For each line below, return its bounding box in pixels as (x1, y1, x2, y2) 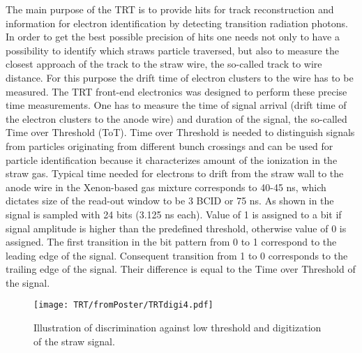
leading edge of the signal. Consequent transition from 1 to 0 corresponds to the (6, 248, 348, 262)
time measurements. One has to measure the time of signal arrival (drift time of (6, 98, 347, 112)
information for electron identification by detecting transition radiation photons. (6, 15, 348, 30)
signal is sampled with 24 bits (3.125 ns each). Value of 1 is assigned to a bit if (6, 206, 342, 221)
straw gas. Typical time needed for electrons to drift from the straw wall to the (6, 166, 344, 181)
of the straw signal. (33, 333, 115, 348)
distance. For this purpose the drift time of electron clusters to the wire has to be (6, 70, 354, 84)
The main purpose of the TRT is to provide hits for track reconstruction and (6, 2, 334, 16)
